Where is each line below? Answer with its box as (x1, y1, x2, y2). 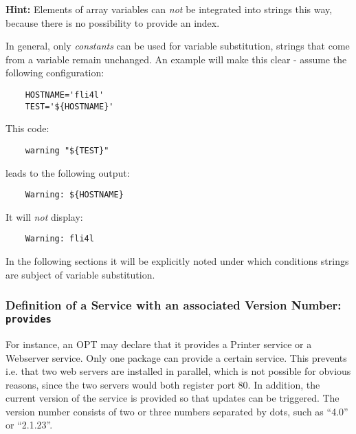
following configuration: (5, 65, 104, 80)
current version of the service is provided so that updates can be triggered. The (5, 391, 340, 405)
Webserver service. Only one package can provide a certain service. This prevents (5, 350, 347, 365)
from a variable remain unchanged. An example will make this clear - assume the (5, 52, 347, 66)
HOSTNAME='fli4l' (25, 89, 104, 100)
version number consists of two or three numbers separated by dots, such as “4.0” (5, 404, 348, 418)
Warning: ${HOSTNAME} (25, 190, 124, 200)
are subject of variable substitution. (5, 267, 155, 281)
